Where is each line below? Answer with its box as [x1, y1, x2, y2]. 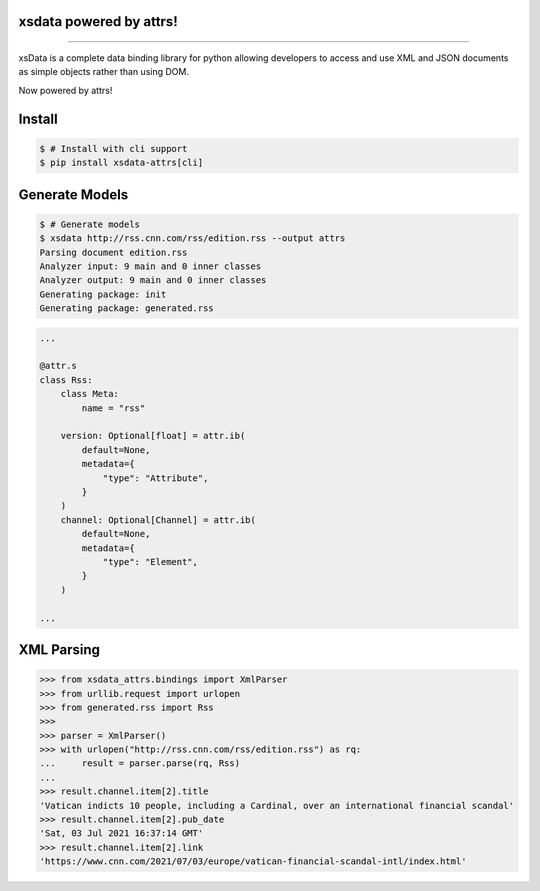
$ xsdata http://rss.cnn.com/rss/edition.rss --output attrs [39, 233, 346, 244]
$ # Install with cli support [39, 143, 188, 154]
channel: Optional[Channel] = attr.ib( [60, 514, 257, 525]
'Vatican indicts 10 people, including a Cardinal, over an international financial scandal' [39, 800, 515, 811]
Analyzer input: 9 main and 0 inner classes [39, 260, 262, 272]
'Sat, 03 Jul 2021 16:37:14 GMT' [39, 828, 204, 839]
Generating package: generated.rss [39, 303, 214, 314]
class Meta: [60, 388, 120, 400]
